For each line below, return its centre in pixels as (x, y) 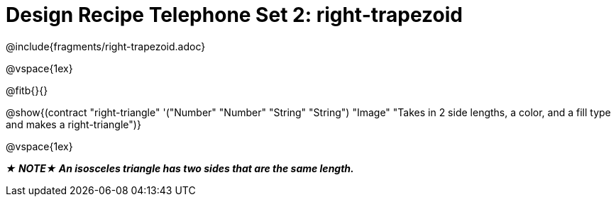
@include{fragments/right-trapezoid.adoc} (106, 46)
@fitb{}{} (27, 90)
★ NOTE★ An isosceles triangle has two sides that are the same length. (180, 168)
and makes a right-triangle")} (73, 124)
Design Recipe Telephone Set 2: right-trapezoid (234, 15)
